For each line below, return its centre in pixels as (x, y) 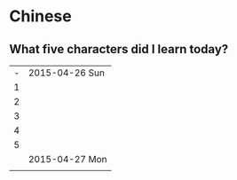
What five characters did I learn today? (119, 49)
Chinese (41, 16)
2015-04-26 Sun (66, 73)
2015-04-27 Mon (67, 159)
